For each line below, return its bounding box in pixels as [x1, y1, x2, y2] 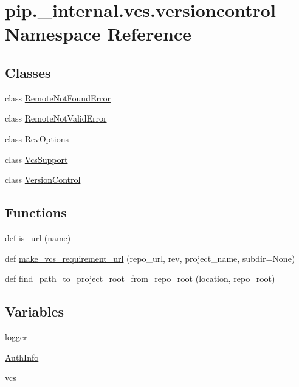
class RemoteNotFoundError [5, 91, 111, 104]
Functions [5, 203, 67, 222]
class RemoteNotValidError [5, 112, 107, 125]
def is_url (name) [5, 231, 71, 244]
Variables [5, 302, 64, 321]
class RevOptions [5, 132, 69, 145]
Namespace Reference [5, 21, 191, 46]
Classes [5, 63, 51, 81]
